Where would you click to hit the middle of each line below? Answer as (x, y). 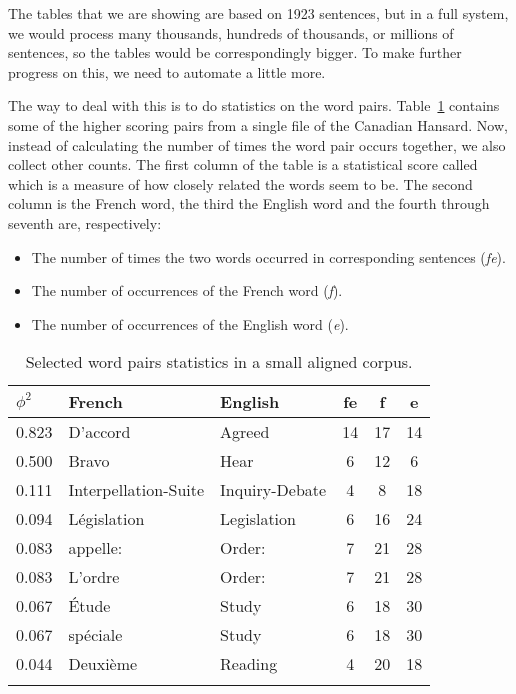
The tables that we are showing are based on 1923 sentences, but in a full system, (258, 13)
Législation (106, 519)
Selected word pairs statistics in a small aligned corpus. (219, 362)
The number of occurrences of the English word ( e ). (190, 323)
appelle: (95, 548)
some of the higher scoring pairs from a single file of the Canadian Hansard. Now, (258, 124)
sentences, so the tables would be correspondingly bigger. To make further (235, 52)
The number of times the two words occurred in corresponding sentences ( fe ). (268, 256)
